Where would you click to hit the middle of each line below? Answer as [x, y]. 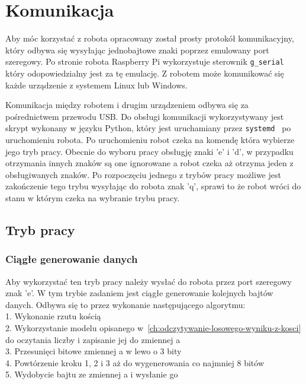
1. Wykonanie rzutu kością [53, 316]
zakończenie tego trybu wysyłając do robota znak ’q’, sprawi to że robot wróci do [153, 186]
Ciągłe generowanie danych [72, 259]
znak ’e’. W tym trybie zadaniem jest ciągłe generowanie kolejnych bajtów [139, 293]
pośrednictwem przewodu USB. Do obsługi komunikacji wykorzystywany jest [145, 116]
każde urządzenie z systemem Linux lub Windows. [96, 85]
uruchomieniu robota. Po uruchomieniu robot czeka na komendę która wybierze [150, 139]
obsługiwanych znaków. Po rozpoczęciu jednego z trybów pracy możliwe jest [143, 174]
